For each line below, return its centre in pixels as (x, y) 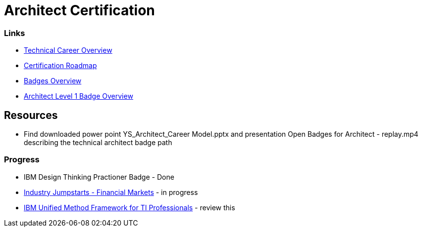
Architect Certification (79, 10)
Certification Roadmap (60, 66)
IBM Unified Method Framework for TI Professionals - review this (130, 207)
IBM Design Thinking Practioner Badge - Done (99, 177)
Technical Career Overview (68, 50)
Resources (31, 115)
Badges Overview (53, 81)
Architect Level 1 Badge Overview (79, 96)
